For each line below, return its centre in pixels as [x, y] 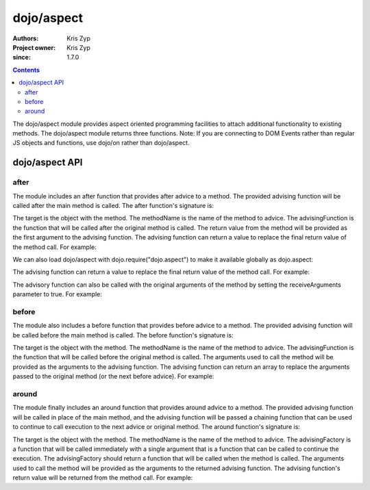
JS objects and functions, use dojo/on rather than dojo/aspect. [101, 143]
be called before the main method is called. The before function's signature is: [123, 335]
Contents [26, 70]
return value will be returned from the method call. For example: [103, 478]
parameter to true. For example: [58, 294]
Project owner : [34, 47]
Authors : [26, 38]
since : [22, 57]
